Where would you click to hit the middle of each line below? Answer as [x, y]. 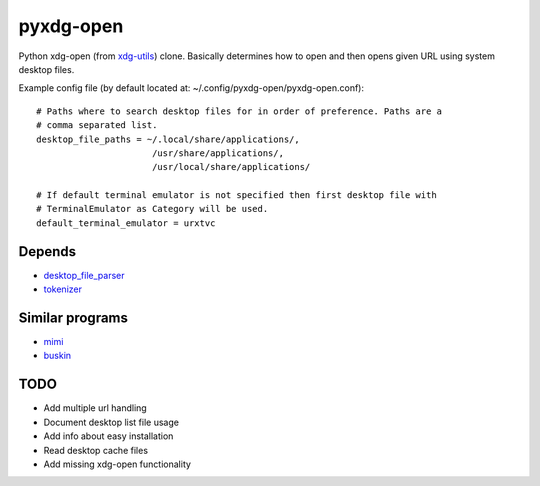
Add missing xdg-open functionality [117, 464]
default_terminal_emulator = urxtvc [126, 223]
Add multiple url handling [95, 408]
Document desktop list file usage [111, 422]
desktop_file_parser [84, 275]
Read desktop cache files [96, 450]
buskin [57, 356]
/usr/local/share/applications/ [231, 167]
